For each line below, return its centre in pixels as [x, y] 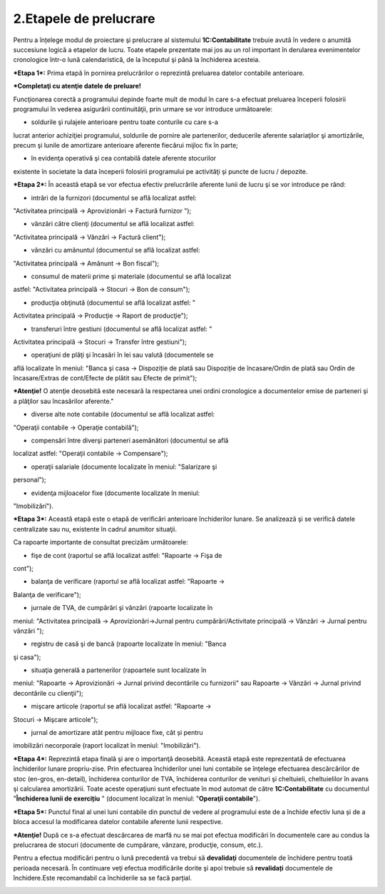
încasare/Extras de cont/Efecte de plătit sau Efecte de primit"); [105, 378]
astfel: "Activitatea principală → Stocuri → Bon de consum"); [102, 290]
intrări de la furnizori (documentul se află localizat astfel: [114, 198]
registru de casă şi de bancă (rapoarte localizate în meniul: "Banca [129, 644]
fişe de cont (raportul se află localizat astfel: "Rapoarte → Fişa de [127, 555]
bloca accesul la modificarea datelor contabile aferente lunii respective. [118, 822]
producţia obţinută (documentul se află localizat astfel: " [113, 303]
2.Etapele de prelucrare [84, 19]
